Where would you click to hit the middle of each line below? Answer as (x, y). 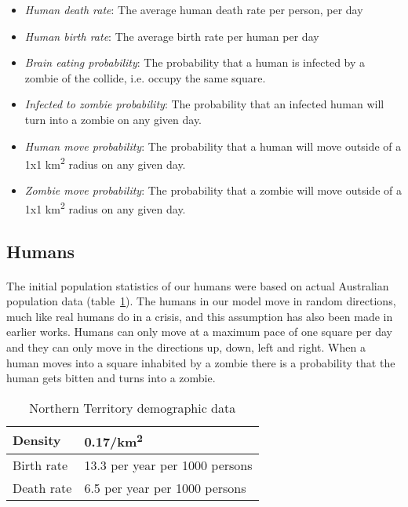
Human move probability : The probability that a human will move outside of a (213, 146)
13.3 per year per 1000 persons (168, 465)
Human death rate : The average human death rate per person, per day (194, 9)
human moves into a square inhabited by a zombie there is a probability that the (201, 362)
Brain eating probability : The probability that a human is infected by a (195, 62)
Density (37, 440)
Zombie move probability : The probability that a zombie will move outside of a (213, 190)
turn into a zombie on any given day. (113, 119)
